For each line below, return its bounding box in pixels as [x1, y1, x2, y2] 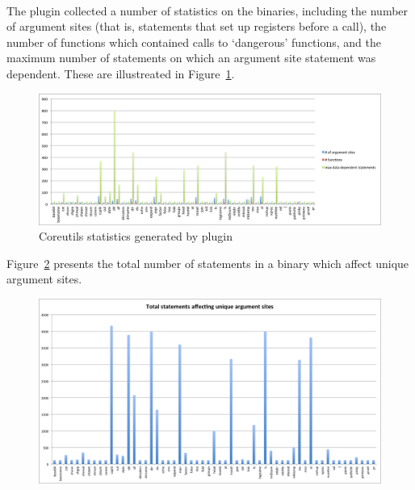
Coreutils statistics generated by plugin [39, 228, 233, 245]
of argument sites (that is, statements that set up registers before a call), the [6, 18, 387, 35]
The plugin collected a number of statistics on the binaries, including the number [6, 2, 409, 19]
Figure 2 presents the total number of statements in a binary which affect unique [6, 254, 409, 271]
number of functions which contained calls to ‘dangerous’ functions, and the [6, 33, 381, 50]
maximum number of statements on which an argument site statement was [6, 49, 376, 66]
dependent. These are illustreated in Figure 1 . [6, 65, 235, 82]
